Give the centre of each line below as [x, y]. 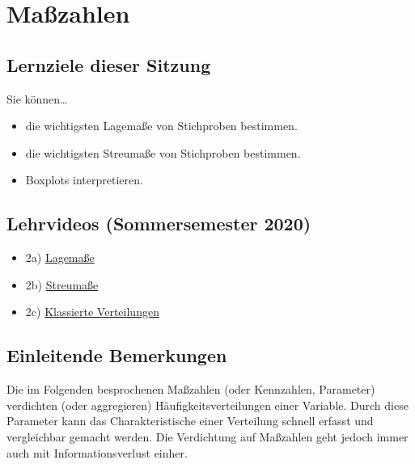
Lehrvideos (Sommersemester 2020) [159, 224]
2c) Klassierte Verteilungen [92, 312]
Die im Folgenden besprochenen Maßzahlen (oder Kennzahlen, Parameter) [191, 389]
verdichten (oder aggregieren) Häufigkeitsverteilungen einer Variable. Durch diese [207, 405]
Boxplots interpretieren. [84, 180]
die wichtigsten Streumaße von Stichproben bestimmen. [163, 152]
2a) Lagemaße [60, 257]
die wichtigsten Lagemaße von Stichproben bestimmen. [161, 126]
